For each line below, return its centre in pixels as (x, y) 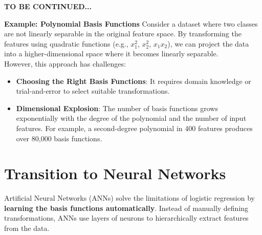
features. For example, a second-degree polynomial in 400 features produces (134, 128)
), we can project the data (208, 43)
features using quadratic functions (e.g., (66, 43)
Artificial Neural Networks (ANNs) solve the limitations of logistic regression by (129, 198)
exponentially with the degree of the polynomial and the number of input (131, 118)
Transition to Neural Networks (115, 173)
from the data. (27, 228)
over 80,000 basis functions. (59, 138)
